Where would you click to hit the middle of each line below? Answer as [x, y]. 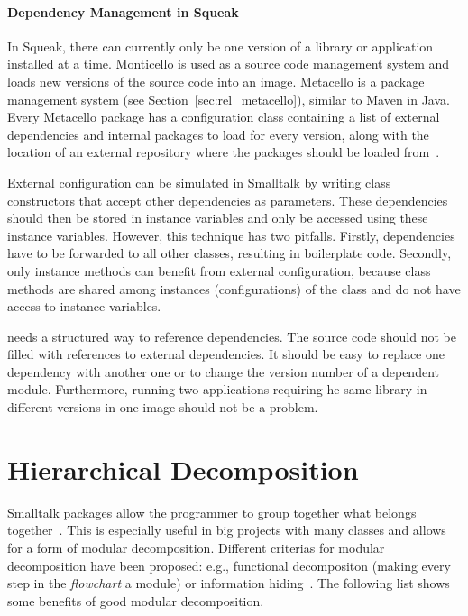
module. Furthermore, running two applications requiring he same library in [217, 389]
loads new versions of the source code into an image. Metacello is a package [216, 81]
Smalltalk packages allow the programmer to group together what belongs [212, 512]
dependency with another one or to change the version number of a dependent [223, 371]
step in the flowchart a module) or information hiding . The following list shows [229, 583]
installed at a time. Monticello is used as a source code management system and [229, 64]
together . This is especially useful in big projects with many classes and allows [227, 530]
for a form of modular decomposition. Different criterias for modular [196, 547]
